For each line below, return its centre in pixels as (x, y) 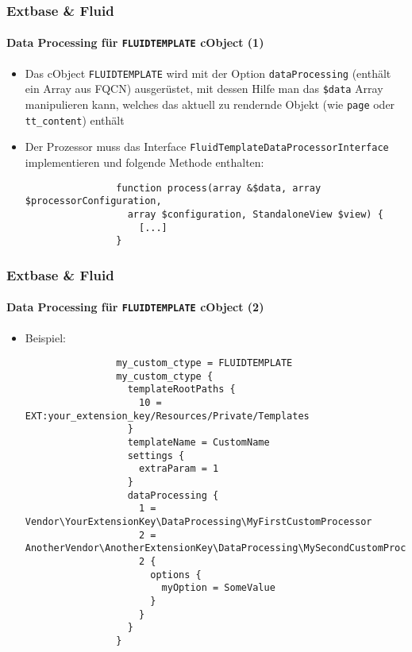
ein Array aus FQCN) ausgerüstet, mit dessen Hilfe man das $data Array (204, 89)
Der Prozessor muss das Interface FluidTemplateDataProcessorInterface (207, 147)
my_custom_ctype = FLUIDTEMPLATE (204, 363)
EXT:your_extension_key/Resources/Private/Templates (167, 416)
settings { (156, 455)
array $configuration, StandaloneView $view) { (255, 214)
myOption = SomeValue (218, 588)
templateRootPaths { (181, 390)
